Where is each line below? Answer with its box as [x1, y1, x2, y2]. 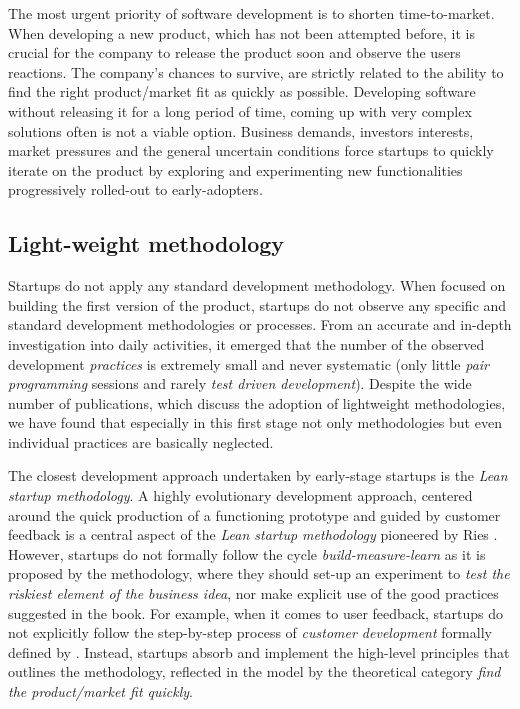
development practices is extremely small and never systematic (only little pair [8, 353, 489, 374]
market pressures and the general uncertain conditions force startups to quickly [8, 140, 494, 161]
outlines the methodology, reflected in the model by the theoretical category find [8, 661, 501, 682]
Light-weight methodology [8, 228, 285, 259]
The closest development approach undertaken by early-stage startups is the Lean [8, 465, 508, 486]
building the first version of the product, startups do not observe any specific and [8, 294, 507, 315]
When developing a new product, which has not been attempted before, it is [8, 22, 475, 43]
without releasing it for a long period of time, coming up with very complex [8, 100, 472, 121]
